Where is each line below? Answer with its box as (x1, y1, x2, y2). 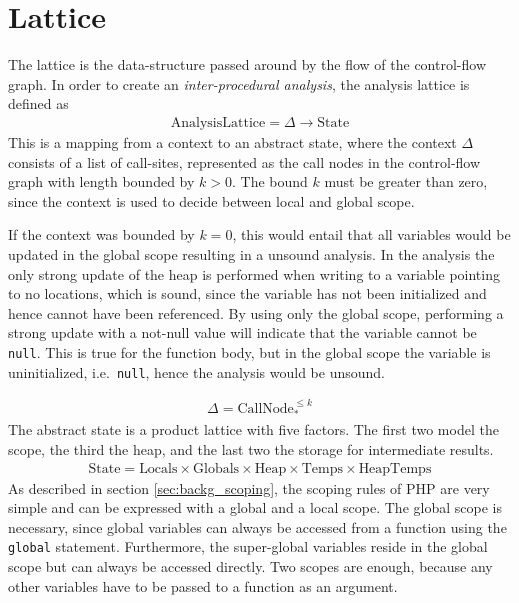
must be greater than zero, (324, 171, 488, 192)
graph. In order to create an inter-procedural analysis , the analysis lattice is (8, 73, 470, 94)
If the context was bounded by (8, 224, 195, 245)
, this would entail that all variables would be (232, 224, 511, 245)
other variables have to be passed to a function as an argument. (8, 575, 398, 596)
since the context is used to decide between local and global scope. (8, 190, 415, 211)
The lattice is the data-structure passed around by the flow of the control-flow (8, 54, 487, 75)
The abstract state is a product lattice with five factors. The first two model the (8, 419, 499, 440)
